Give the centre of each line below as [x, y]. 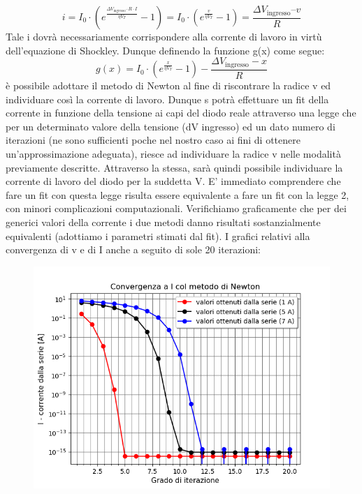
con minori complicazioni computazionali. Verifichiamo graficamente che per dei [176, 208]
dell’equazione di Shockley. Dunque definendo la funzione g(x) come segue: [165, 50]
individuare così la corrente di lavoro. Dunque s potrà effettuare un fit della [167, 99]
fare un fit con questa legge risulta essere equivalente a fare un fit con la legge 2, [178, 194]
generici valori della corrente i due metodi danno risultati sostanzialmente [163, 222]
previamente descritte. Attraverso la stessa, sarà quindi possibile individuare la [174, 167]
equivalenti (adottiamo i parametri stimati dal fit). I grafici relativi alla [158, 235]
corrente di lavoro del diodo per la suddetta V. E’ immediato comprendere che [173, 181]
